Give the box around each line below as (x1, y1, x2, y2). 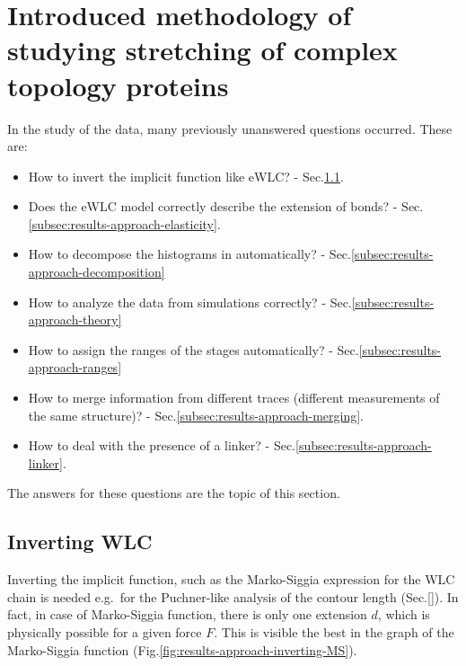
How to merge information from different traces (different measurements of (28, 388, 440, 407)
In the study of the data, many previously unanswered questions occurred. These (7, 119, 453, 138)
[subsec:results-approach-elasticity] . (28, 214, 221, 233)
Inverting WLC (7, 528, 153, 555)
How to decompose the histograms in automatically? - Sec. (28, 244, 351, 263)
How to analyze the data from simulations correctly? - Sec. (28, 292, 352, 311)
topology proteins (7, 67, 229, 103)
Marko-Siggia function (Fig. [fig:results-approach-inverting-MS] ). (7, 640, 357, 659)
